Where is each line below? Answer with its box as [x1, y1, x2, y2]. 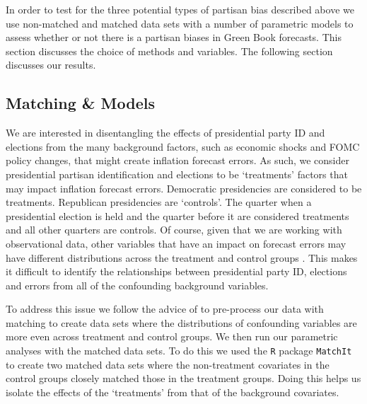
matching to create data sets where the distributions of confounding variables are [6, 315, 357, 330]
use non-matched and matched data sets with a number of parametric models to [6, 16, 354, 30]
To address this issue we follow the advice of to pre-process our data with [6, 301, 324, 316]
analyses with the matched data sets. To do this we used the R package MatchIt [6, 343, 352, 358]
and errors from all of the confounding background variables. [6, 277, 269, 292]
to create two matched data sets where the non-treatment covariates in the [6, 357, 330, 371]
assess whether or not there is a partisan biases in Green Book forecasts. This [6, 30, 342, 45]
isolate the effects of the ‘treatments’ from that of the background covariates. [6, 384, 339, 399]
